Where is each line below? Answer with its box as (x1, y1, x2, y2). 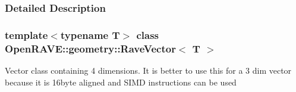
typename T (60, 27, 120, 42)
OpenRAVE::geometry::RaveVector (5, 41, 176, 55)
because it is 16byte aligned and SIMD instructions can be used (5, 75, 237, 88)
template (5, 27, 48, 42)
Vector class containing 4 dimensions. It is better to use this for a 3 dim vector (5, 64, 292, 76)
